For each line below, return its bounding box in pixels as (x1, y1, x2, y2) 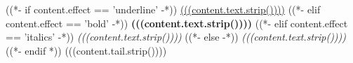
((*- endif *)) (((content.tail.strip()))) (6, 43, 167, 57)
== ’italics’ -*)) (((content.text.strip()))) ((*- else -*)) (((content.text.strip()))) (6, 29, 347, 44)
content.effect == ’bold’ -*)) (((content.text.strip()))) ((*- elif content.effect (6, 15, 348, 30)
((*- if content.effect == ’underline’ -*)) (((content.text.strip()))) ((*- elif (6, 2, 321, 16)
